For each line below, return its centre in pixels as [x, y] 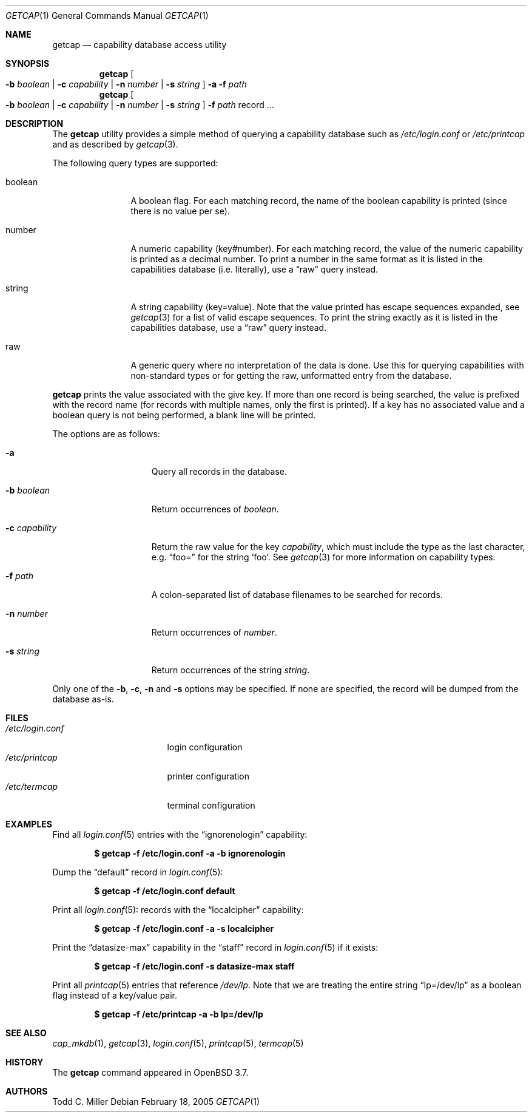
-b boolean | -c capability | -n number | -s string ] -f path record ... [140, 105]
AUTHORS [27, 1091]
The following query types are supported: [135, 163]
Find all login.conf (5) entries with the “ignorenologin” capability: [180, 834]
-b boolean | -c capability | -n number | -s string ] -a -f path [126, 84]
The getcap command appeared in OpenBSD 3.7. [150, 1072]
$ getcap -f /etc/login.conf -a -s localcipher [184, 929]
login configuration [205, 747]
